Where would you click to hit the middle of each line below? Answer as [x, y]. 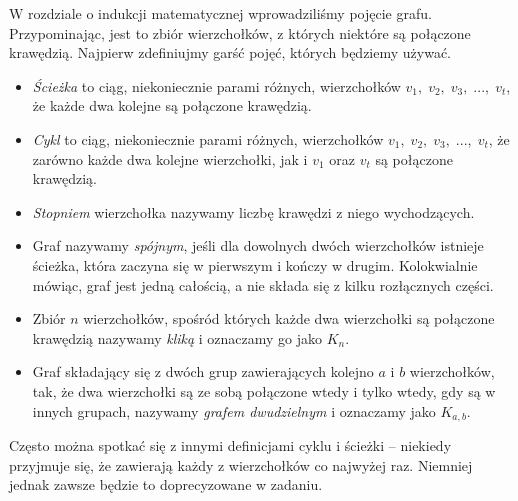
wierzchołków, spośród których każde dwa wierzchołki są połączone [289, 318]
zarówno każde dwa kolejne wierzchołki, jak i [170, 158]
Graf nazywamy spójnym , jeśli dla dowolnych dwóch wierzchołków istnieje [258, 245]
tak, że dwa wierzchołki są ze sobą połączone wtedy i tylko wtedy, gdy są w [264, 390]
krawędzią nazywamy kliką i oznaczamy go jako [177, 337]
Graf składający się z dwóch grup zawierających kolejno [203, 371]
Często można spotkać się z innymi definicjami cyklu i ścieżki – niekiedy [230, 444]
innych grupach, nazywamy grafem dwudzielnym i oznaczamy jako [234, 410]
